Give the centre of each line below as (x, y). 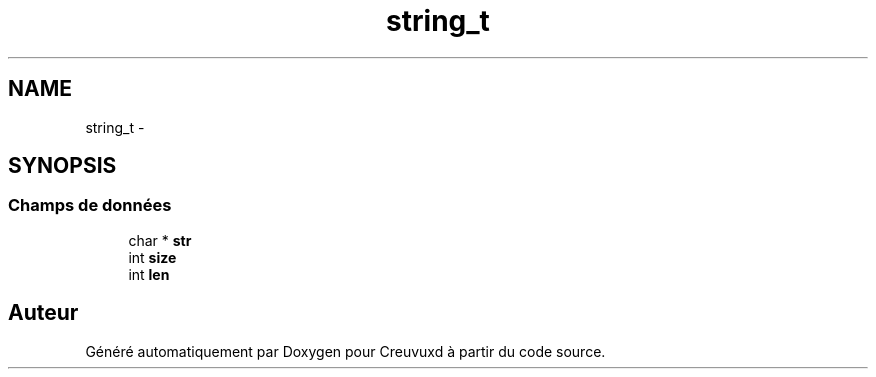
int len (149, 274)
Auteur (43, 313)
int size (152, 257)
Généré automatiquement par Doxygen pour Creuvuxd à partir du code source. (345, 351)
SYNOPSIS (62, 166)
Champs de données (90, 205)
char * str (160, 240)
